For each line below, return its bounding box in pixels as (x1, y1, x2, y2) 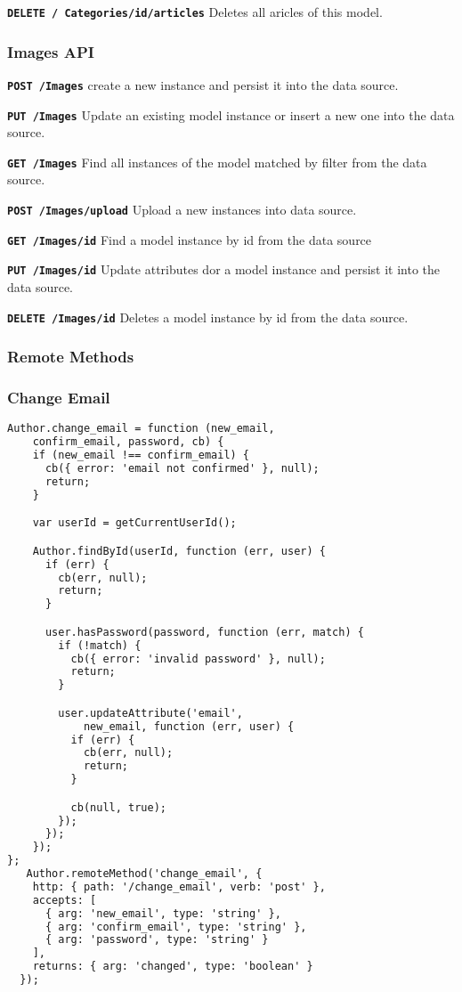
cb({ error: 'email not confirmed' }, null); (45, 461, 320, 475)
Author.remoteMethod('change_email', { (26, 867, 263, 881)
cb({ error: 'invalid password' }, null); (70, 652, 326, 665)
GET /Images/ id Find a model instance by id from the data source (7, 230, 372, 248)
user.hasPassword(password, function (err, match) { (45, 625, 364, 638)
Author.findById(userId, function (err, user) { (32, 544, 326, 557)
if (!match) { (58, 638, 142, 652)
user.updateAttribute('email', (58, 706, 243, 720)
